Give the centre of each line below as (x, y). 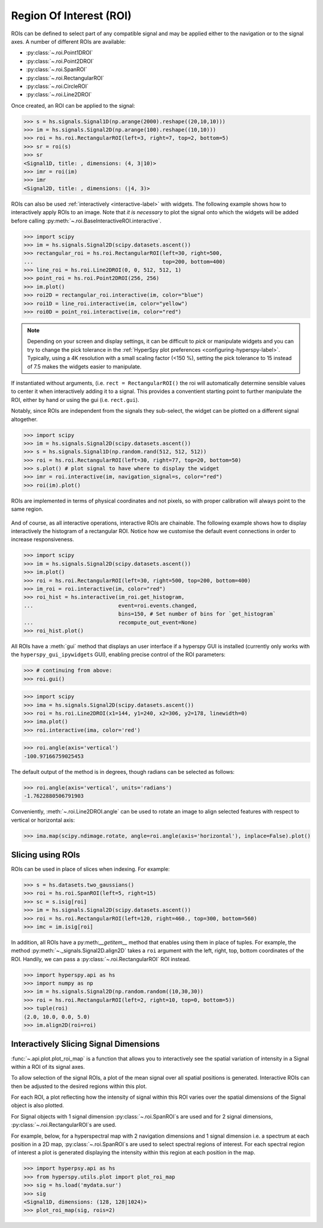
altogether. (25, 419)
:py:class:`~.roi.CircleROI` (57, 86)
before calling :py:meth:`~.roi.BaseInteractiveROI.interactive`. (86, 221)
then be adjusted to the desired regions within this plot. (79, 1086)
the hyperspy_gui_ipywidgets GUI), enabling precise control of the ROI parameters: (118, 654)
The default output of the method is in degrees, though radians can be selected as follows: (123, 772)
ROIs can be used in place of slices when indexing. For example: (90, 869)
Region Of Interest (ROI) (71, 16)
